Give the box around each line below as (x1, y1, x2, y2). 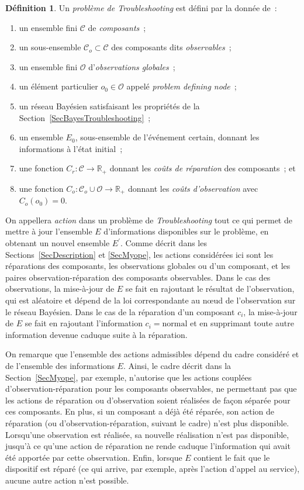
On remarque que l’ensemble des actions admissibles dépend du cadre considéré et (5, 348, 299, 360)
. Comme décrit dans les (120, 237, 207, 249)
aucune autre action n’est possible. (5, 474, 129, 486)
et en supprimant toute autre (189, 317, 294, 329)
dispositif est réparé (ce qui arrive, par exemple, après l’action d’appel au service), (5, 463, 300, 475)
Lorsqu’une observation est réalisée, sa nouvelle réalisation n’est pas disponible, (5, 428, 289, 440)
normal (162, 320, 188, 329)
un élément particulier (19, 80, 98, 92)
